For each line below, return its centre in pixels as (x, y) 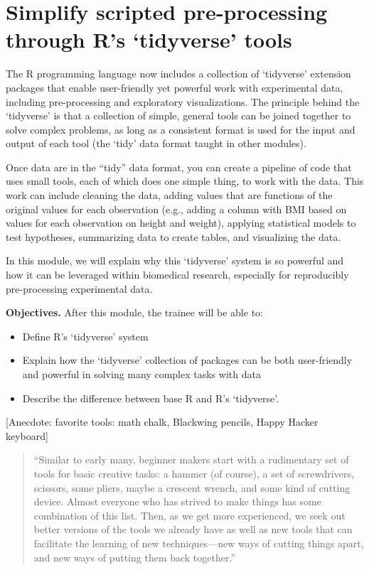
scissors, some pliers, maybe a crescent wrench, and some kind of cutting (192, 487)
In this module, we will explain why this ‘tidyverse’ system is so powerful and (175, 260)
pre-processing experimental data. (79, 288)
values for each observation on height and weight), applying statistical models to (181, 223)
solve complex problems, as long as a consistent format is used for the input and (181, 129)
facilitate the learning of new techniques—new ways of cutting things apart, (199, 543)
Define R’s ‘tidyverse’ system (85, 336)
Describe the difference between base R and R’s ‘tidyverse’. (151, 398)
